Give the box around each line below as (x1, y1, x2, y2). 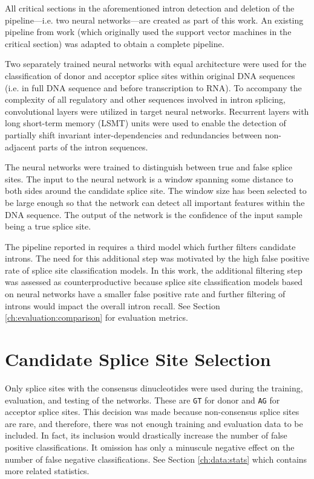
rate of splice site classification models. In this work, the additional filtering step (5, 263, 303, 276)
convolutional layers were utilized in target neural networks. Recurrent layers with (5, 104, 309, 117)
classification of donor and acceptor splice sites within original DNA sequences (5, 69, 295, 82)
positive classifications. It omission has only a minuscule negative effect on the (5, 441, 295, 453)
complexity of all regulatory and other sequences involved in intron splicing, (5, 93, 286, 106)
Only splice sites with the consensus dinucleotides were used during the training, (5, 381, 303, 394)
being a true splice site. (5, 220, 91, 233)
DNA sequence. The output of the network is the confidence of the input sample (5, 208, 303, 220)
